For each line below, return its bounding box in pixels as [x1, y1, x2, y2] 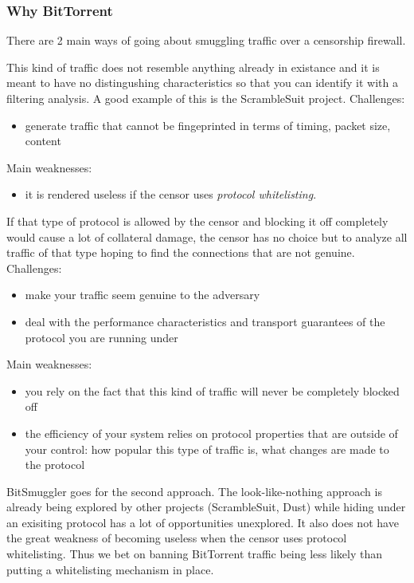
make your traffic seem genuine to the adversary [25, 286, 260, 303]
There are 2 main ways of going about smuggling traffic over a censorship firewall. [6, 32, 406, 49]
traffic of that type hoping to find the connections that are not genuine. [6, 244, 355, 261]
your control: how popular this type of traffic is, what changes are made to [25, 440, 389, 457]
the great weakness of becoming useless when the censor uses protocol [6, 530, 347, 546]
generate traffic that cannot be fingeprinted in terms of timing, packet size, [25, 116, 391, 133]
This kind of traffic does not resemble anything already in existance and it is [6, 58, 380, 75]
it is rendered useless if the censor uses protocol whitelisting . [25, 186, 317, 203]
